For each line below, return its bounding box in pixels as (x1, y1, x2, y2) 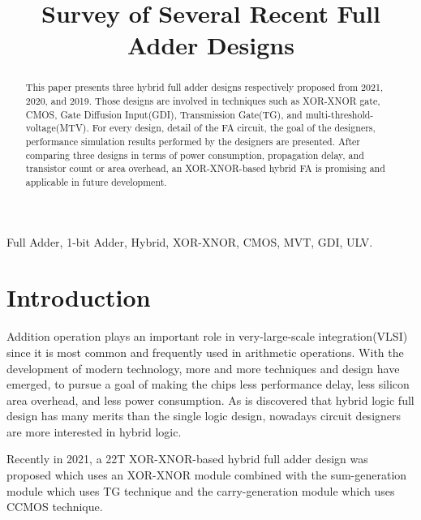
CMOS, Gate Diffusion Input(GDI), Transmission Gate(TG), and (25, 107, 303, 121)
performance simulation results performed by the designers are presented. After (25, 134, 361, 148)
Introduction (6, 281, 151, 314)
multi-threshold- (305, 107, 374, 121)
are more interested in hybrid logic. (6, 423, 182, 440)
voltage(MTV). (25, 121, 89, 135)
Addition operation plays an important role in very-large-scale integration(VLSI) (6, 328, 408, 345)
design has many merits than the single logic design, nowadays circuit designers (6, 407, 402, 424)
